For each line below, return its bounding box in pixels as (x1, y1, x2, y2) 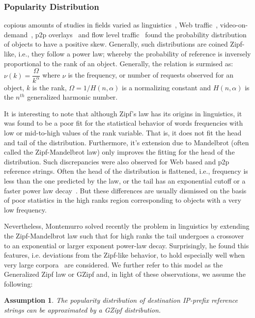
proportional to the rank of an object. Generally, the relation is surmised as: (4, 58, 233, 68)
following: (4, 278, 33, 289)
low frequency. (4, 204, 47, 214)
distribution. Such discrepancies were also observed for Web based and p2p (4, 156, 229, 166)
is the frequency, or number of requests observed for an (68, 70, 233, 80)
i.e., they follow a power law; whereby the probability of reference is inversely (18, 49, 251, 58)
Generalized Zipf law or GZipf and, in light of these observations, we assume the (4, 269, 246, 279)
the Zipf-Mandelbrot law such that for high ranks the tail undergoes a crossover (4, 230, 244, 240)
